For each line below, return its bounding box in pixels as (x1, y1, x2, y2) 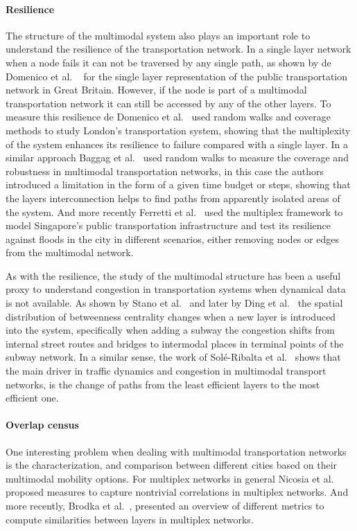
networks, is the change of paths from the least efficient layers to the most (6, 377, 320, 391)
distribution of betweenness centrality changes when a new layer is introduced (6, 309, 336, 323)
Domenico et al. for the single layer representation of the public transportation (6, 69, 348, 83)
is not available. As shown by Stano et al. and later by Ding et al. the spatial (6, 296, 343, 310)
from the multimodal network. (6, 245, 134, 260)
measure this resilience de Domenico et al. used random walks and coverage (6, 109, 331, 124)
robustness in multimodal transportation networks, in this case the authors (6, 163, 324, 178)
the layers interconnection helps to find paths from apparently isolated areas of (6, 190, 340, 205)
